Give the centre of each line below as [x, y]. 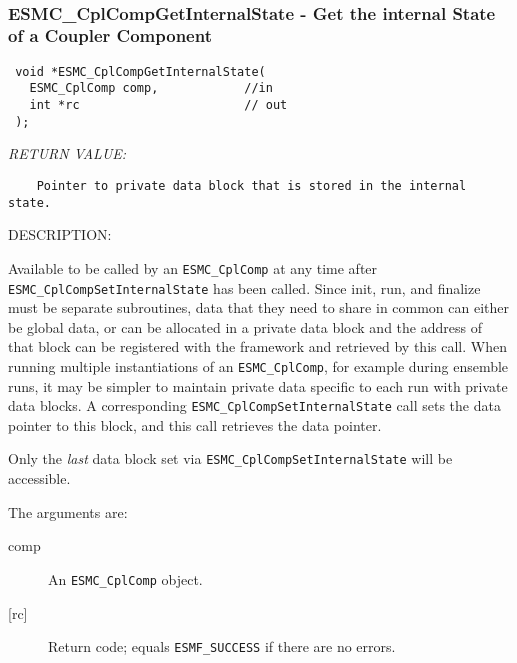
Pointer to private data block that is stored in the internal [251, 185]
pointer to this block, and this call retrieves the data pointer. [195, 424]
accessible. [39, 478]
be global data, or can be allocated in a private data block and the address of [245, 326]
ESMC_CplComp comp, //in [151, 88]
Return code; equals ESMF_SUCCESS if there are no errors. [222, 646]
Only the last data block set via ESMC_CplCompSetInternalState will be [230, 458]
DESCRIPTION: [60, 234]
